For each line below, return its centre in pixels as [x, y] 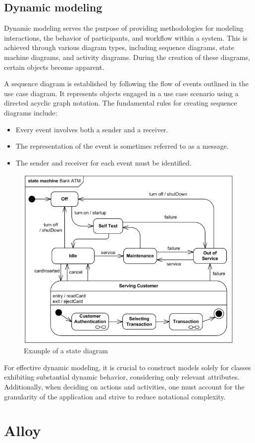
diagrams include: [31, 112]
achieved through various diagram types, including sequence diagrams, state [119, 47]
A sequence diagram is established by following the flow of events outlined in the [126, 83]
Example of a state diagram [66, 351]
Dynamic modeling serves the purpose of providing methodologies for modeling [124, 28]
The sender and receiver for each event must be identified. [103, 162]
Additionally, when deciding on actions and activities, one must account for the [124, 386]
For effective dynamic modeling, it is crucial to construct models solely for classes [127, 367]
